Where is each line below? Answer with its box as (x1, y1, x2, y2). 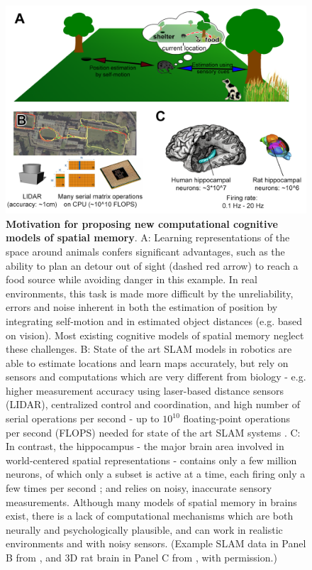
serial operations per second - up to (6, 411, 160, 426)
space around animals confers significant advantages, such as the (6, 243, 285, 258)
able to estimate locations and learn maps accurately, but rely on (6, 355, 289, 370)
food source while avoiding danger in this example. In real (6, 272, 257, 287)
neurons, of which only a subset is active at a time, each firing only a (6, 466, 306, 481)
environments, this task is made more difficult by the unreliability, (6, 285, 294, 300)
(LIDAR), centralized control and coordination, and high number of (6, 397, 300, 412)
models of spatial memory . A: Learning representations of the (6, 230, 290, 245)
